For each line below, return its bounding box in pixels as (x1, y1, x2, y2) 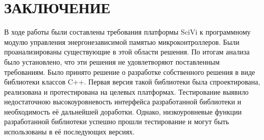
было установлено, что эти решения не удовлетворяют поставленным (4, 56, 220, 67)
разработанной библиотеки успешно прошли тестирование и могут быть (4, 116, 229, 127)
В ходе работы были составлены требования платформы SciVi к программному (4, 26, 251, 37)
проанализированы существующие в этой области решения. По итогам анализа (4, 46, 250, 57)
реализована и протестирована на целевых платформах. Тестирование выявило (4, 86, 249, 97)
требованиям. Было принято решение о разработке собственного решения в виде (4, 66, 255, 77)
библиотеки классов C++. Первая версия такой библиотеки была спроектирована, (4, 76, 260, 87)
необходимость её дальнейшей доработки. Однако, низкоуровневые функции (4, 106, 242, 117)
